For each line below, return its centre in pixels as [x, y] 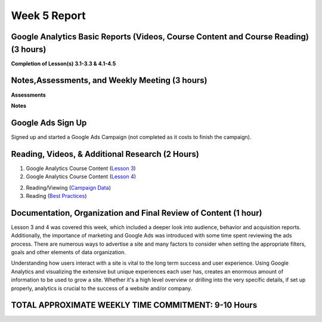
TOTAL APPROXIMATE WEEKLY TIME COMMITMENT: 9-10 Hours [134, 305]
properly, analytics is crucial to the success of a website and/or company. [102, 288]
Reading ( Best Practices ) [56, 196]
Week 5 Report [48, 16]
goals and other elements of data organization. [69, 252]
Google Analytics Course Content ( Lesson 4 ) [81, 177]
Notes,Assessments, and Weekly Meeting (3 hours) [109, 80]
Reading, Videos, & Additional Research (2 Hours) [105, 154]
